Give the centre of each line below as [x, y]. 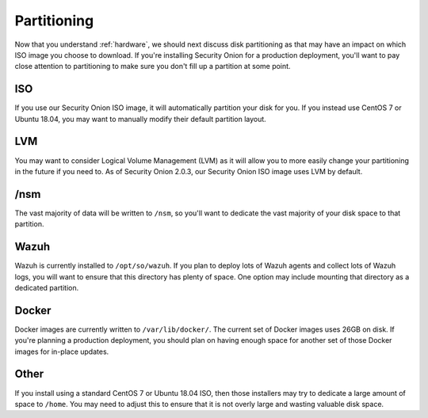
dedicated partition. [47, 287]
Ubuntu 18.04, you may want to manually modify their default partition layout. [141, 119]
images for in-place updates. [62, 351]
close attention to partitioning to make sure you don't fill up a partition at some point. [153, 66]
